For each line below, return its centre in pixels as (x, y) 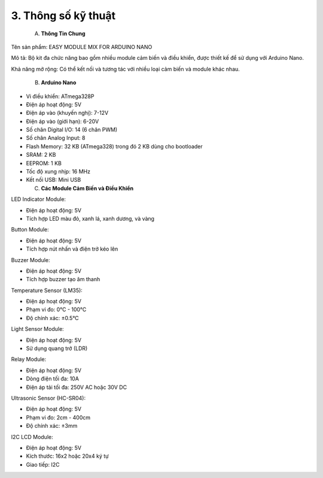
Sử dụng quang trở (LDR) (57, 348)
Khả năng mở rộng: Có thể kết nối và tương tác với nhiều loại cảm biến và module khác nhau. (126, 69)
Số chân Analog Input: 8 (56, 138)
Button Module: (30, 230)
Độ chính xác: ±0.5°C (52, 318)
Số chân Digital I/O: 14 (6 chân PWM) (72, 130)
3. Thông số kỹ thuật (63, 16)
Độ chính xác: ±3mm (52, 426)
